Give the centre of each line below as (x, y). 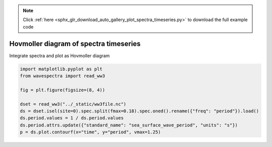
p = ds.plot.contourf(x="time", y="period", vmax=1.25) (90, 132)
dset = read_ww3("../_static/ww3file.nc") (73, 104)
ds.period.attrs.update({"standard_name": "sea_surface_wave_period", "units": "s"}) (129, 125)
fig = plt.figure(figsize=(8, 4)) (62, 90)
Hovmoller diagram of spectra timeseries (75, 43)
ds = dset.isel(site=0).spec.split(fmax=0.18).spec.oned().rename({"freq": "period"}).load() (140, 111)
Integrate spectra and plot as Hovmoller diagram (60, 56)
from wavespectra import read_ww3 (62, 76)
